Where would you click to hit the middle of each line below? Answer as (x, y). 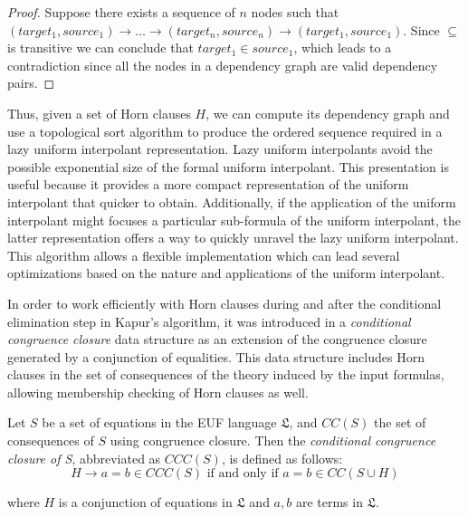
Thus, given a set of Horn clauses (99, 113)
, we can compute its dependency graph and (328, 113)
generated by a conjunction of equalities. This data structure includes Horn (216, 356)
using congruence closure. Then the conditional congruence (273, 440)
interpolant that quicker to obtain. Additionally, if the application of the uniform (232, 201)
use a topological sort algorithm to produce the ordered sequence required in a (225, 131)
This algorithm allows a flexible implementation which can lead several (204, 255)
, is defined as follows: (282, 458)
